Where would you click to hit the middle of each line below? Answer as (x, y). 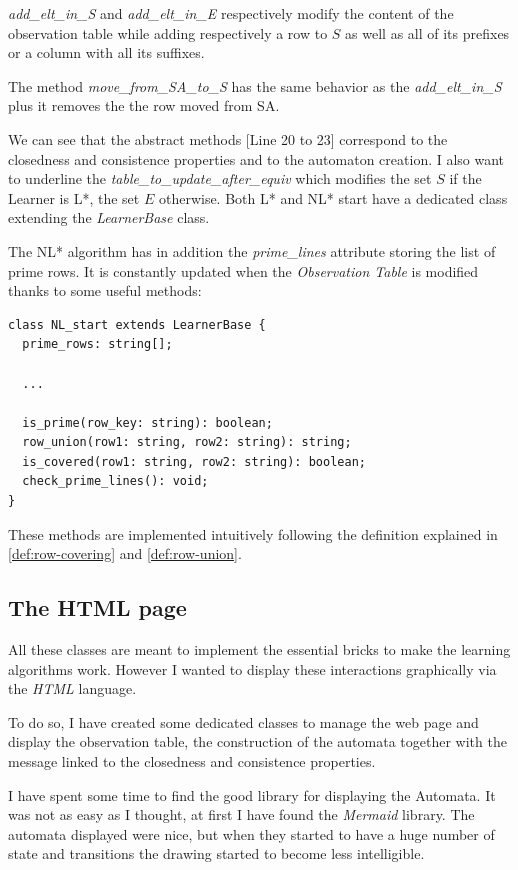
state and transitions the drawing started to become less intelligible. (216, 853)
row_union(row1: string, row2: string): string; (187, 442)
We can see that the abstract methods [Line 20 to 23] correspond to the (228, 138)
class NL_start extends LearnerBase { (137, 324)
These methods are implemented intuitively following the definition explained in (253, 533)
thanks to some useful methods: (105, 290)
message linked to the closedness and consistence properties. (192, 761)
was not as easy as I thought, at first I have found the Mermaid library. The (241, 814)
